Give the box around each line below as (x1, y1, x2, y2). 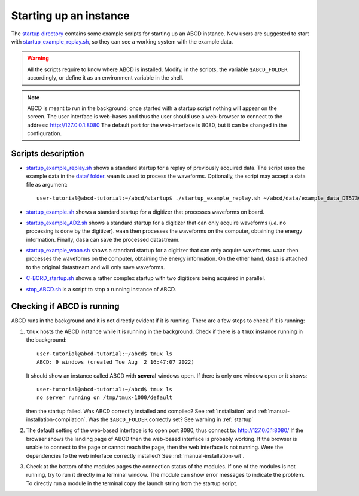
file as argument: (26, 181, 68, 188)
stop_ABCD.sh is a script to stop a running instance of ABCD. (26, 285, 177, 293)
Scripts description (11, 148, 84, 159)
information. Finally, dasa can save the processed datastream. (26, 236, 180, 243)
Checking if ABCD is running (11, 301, 120, 311)
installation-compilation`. (26, 416, 87, 423)
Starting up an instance (11, 9, 130, 22)
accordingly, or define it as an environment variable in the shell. (27, 74, 184, 81)
